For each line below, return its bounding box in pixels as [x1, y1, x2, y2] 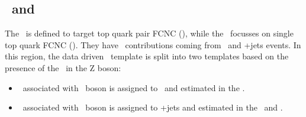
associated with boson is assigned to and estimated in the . [22, 81, 245, 93]
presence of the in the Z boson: [5, 61, 121, 73]
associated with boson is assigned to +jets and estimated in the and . [22, 101, 283, 113]
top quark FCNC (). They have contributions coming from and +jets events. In [5, 38, 301, 51]
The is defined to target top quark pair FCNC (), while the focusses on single [5, 27, 294, 39]
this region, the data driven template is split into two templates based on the [5, 50, 289, 62]
